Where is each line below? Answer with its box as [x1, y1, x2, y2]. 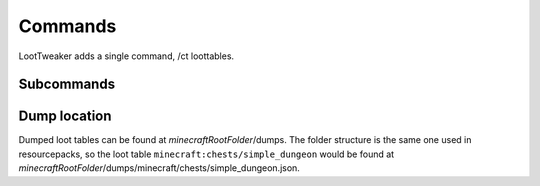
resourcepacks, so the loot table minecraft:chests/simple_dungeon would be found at [18, 148, 395, 160]
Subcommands [18, 76, 115, 93]
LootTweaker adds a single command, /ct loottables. [18, 50, 235, 62]
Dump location [18, 108, 112, 125]
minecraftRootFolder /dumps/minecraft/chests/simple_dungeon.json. [18, 162, 300, 174]
